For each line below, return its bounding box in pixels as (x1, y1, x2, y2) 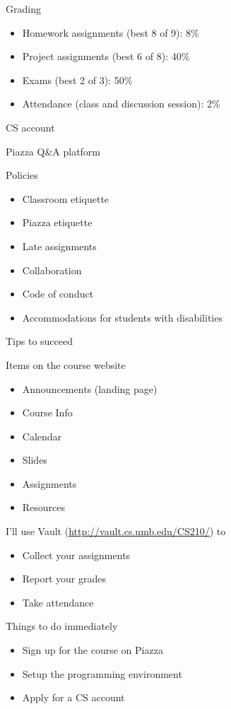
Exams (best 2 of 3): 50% (22, 72, 133, 87)
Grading (6, 1, 41, 16)
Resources (22, 500, 66, 515)
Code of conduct (22, 286, 94, 301)
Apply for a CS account (22, 690, 125, 705)
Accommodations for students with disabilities (22, 310, 223, 324)
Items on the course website (6, 357, 126, 372)
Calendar (22, 428, 62, 443)
